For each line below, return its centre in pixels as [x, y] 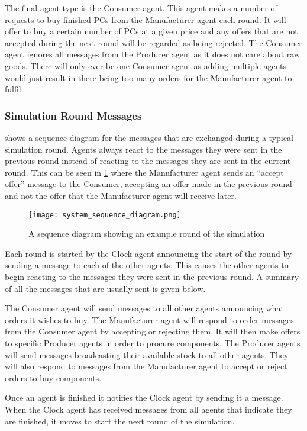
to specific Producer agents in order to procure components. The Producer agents [153, 342]
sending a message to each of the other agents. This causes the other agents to [147, 265]
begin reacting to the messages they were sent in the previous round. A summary [152, 276]
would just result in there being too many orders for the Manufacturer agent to [148, 77]
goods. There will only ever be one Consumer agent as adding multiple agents [146, 65]
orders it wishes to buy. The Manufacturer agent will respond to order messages [149, 319]
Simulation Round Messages [73, 115]
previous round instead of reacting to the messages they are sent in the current [148, 161]
